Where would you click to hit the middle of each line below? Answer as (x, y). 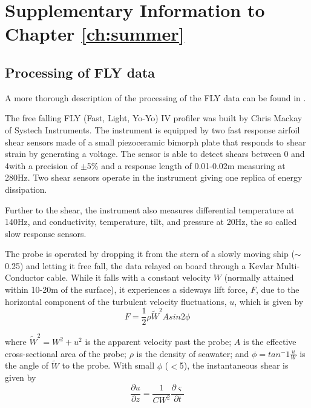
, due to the (278, 289)
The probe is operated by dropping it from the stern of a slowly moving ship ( (150, 254)
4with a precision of (41, 165)
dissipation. (26, 189)
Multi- (288, 265)
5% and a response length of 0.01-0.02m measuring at (186, 165)
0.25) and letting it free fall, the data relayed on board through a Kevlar (139, 265)
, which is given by (269, 301)
